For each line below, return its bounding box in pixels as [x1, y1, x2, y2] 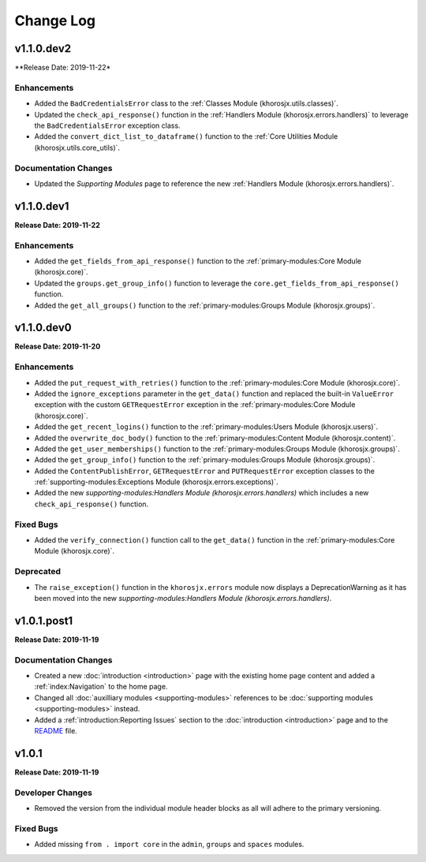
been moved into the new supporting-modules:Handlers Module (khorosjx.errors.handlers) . [34, 593, 332, 603]
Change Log [14, 12, 96, 29]
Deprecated [14, 566, 62, 577]
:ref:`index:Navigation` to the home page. [34, 682, 168, 692]
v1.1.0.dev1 [14, 200, 69, 213]
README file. [34, 726, 78, 735]
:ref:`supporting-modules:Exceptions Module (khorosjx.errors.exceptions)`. [34, 477, 278, 487]
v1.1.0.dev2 [14, 42, 71, 55]
